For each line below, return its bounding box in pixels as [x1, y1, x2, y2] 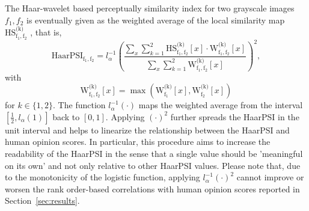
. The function [53, 99, 106, 111]
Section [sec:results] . [5, 194, 80, 207]
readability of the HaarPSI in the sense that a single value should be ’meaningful [5, 147, 303, 159]
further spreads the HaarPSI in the [170, 110, 299, 123]
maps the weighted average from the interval [138, 99, 303, 111]
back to [52, 110, 80, 123]
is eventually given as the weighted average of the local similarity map [26, 13, 285, 26]
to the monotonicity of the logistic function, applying [5, 171, 200, 183]
